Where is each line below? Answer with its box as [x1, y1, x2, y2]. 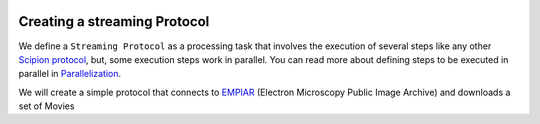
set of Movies [18, 100, 75, 112]
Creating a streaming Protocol [18, 13, 210, 30]
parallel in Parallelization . [18, 68, 122, 80]
